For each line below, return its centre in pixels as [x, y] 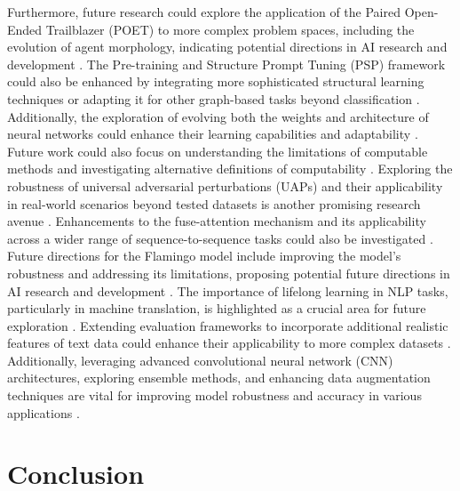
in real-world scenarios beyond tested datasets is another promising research [214, 203]
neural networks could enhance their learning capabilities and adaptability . [213, 134]
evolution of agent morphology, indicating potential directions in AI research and [227, 47]
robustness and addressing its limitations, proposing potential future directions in [229, 273]
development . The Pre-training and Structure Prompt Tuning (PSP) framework [226, 64]
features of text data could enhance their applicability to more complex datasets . [229, 343]
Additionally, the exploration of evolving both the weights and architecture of [218, 116]
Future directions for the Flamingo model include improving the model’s [204, 256]
